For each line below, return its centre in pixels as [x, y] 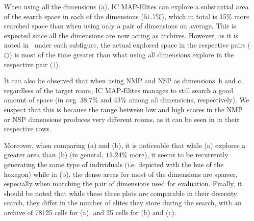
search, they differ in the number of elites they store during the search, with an [123, 203]
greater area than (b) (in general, [54, 155]
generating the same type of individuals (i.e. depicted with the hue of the [114, 164]
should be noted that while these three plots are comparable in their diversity [121, 193]
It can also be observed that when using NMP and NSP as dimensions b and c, [124, 81]
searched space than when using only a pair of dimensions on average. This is [120, 26]
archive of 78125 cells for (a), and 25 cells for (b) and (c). [90, 212]
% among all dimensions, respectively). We [185, 100]
